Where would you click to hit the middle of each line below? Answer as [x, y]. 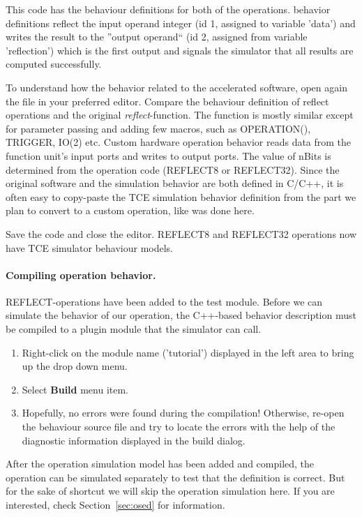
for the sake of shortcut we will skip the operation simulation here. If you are [170, 491]
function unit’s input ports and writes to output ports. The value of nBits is [168, 155]
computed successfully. [54, 64]
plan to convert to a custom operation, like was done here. [130, 210]
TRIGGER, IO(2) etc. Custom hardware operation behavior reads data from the [179, 142]
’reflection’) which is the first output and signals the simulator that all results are [180, 50]
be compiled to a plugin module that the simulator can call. [134, 329]
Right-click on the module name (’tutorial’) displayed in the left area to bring [188, 352]
